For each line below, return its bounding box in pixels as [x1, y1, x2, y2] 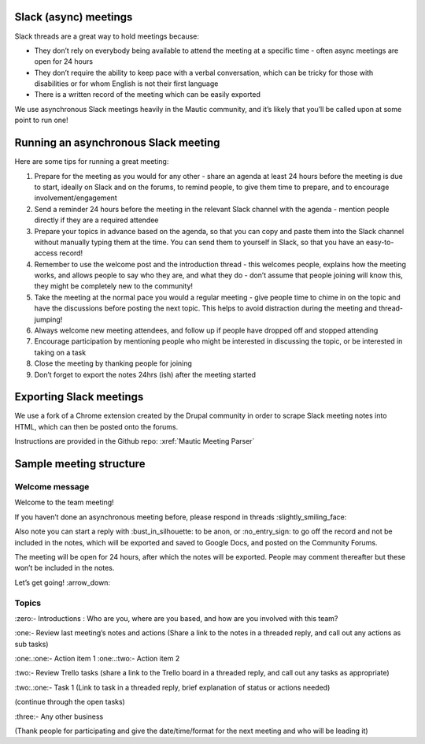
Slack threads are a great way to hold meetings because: [14, 32, 200, 41]
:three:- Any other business [14, 712, 104, 721]
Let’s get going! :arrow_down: [14, 578, 110, 587]
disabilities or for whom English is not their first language [34, 79, 219, 88]
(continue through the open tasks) [14, 697, 125, 707]
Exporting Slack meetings [14, 390, 144, 404]
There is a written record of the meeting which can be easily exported [34, 90, 261, 99]
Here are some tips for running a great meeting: [14, 157, 169, 166]
